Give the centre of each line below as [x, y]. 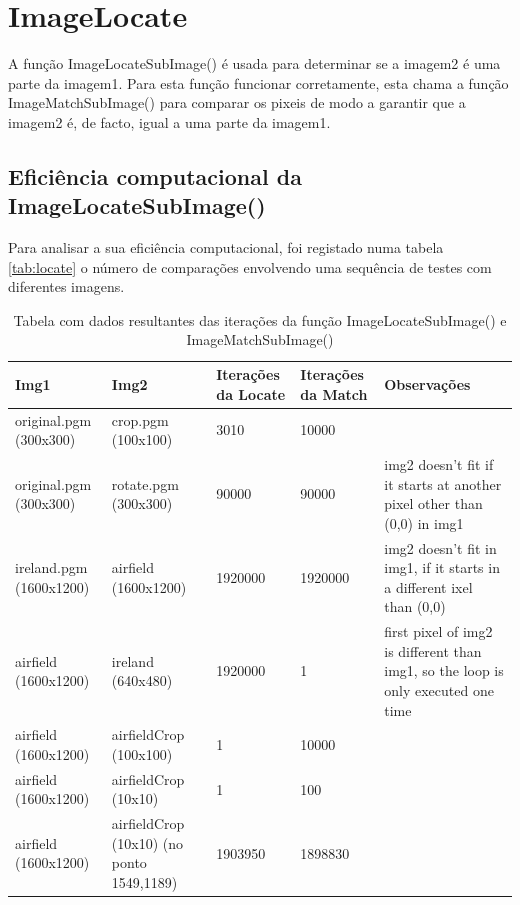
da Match [334, 393]
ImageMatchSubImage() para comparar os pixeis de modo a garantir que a [237, 102]
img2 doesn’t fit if [439, 463]
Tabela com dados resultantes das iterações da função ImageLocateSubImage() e [260, 319]
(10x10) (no [147, 842]
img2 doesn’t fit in [440, 547]
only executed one [439, 689]
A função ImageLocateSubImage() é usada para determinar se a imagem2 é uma [254, 63]
